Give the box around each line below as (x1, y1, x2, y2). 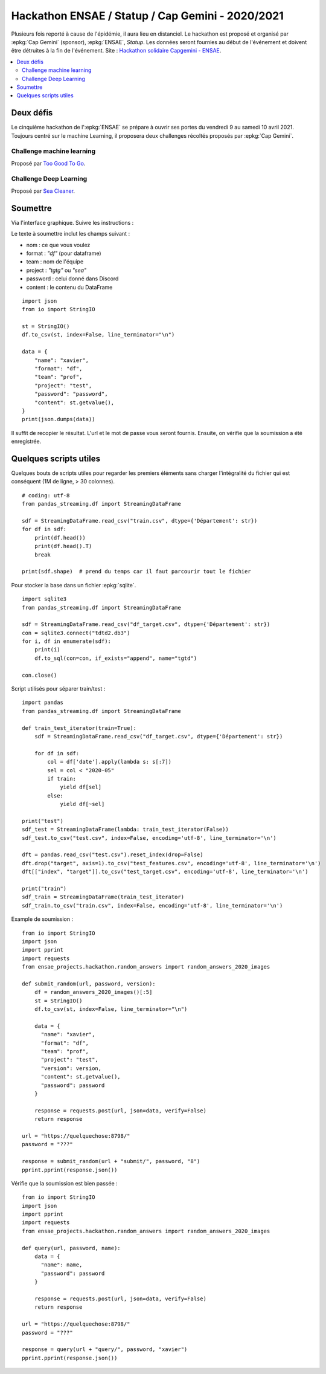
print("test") (22, 818, 63, 824)
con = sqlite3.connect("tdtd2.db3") (22, 629, 130, 636)
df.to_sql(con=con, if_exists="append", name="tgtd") (34, 654, 197, 662)
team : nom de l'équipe (26, 258, 84, 265)
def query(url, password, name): (22, 1245, 121, 1251)
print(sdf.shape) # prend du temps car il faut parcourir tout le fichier (22, 568, 251, 575)
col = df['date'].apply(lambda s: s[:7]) (47, 758, 172, 766)
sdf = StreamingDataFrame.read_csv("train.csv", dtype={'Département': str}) (22, 517, 258, 524)
